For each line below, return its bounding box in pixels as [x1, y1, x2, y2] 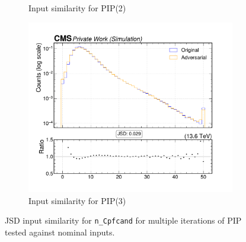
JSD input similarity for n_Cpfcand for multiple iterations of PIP [5, 214, 242, 227]
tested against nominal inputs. [5, 225, 115, 238]
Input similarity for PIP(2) [28, 2, 126, 14]
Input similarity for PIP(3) [28, 194, 126, 206]
